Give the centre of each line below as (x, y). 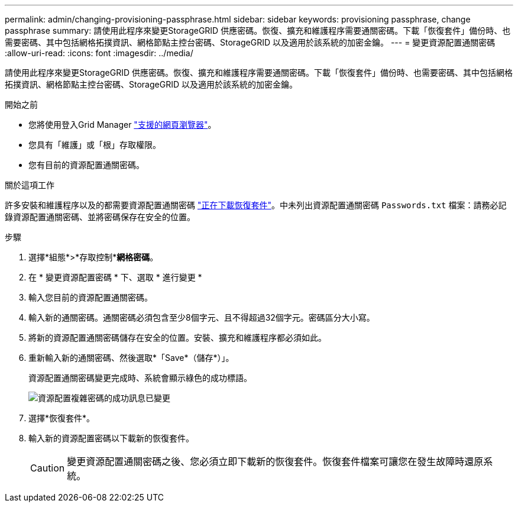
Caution (48, 468)
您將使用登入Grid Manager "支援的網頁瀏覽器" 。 (122, 125)
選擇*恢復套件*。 (62, 418)
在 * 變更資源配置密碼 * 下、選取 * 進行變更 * (115, 277)
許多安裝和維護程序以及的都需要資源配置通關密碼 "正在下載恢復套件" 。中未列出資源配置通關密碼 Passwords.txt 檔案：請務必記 (256, 205)
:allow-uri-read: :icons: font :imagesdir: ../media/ (99, 53)
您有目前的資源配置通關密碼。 (86, 165)
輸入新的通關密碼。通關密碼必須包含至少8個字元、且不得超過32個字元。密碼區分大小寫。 (202, 317)
